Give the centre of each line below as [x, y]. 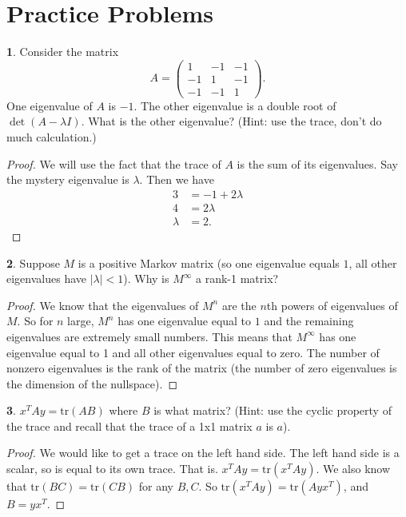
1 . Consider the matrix [63, 52]
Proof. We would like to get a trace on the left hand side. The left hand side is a [203, 453]
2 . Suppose [33, 262]
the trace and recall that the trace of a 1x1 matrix [129, 426]
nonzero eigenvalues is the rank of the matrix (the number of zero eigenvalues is [202, 368]
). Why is [146, 278]
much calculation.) [52, 137]
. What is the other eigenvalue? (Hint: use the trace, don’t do [231, 121]
